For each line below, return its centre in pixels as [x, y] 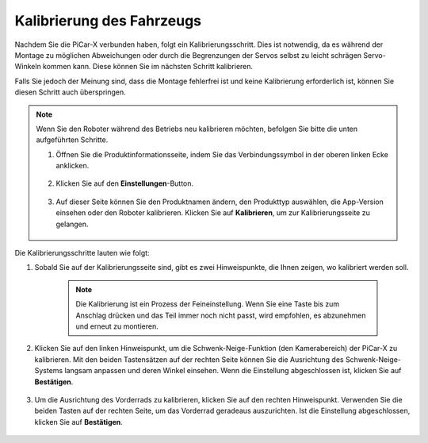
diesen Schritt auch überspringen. [70, 92]
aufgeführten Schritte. [72, 140]
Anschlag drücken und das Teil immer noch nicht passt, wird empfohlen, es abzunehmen [221, 315]
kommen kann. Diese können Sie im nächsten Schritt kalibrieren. [148, 67]
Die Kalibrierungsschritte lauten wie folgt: [82, 253]
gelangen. [72, 224]
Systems [49, 371]
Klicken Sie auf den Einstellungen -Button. [125, 183]
